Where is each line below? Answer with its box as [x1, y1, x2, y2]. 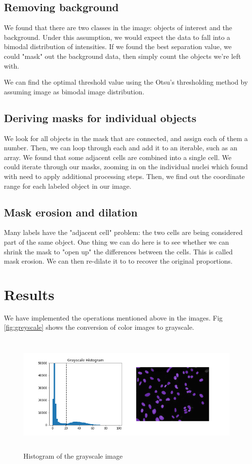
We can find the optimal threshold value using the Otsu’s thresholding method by [4, 77, 248, 87]
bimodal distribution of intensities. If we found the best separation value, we [4, 41, 232, 52]
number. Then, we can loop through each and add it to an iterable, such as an [4, 143, 237, 153]
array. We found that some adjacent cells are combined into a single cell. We [4, 152, 232, 162]
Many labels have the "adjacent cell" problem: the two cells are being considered [4, 227, 243, 237]
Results [4, 284, 54, 304]
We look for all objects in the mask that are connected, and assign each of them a [4, 133, 248, 143]
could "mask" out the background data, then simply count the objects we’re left [4, 51, 241, 61]
